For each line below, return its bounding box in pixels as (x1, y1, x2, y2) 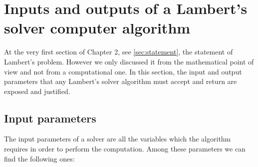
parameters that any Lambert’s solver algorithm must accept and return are (4, 76, 237, 86)
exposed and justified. (4, 85, 70, 96)
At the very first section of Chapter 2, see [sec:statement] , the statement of (4, 46, 233, 57)
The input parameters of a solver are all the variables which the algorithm (4, 133, 231, 144)
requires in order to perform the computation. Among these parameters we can (4, 143, 246, 154)
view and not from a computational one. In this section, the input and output (4, 66, 242, 76)
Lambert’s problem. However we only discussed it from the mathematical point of (4, 56, 254, 66)
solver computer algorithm (4, 17, 191, 38)
